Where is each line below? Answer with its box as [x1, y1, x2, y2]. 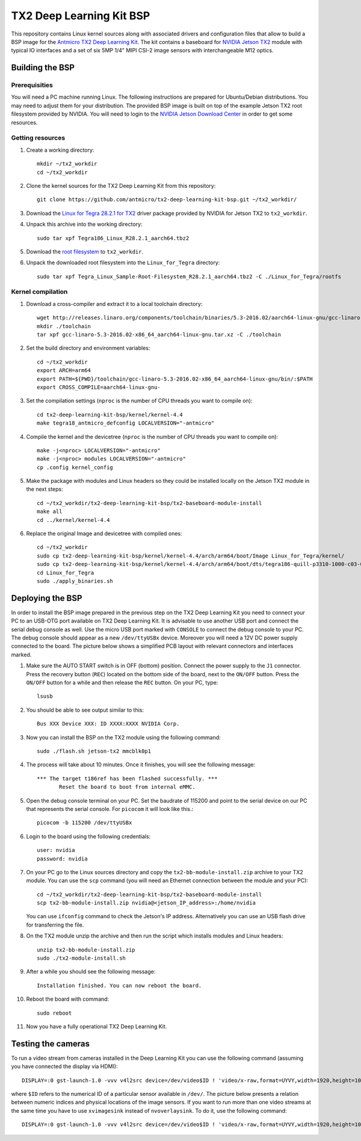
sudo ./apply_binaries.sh [37, 578, 114, 584]
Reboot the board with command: [26, 995, 110, 1003]
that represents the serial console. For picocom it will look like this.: [26, 805, 194, 812]
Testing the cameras [11, 1039, 90, 1049]
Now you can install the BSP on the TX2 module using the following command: [26, 733, 221, 741]
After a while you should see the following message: [26, 968, 156, 975]
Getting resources [11, 134, 66, 142]
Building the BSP [11, 63, 75, 73]
